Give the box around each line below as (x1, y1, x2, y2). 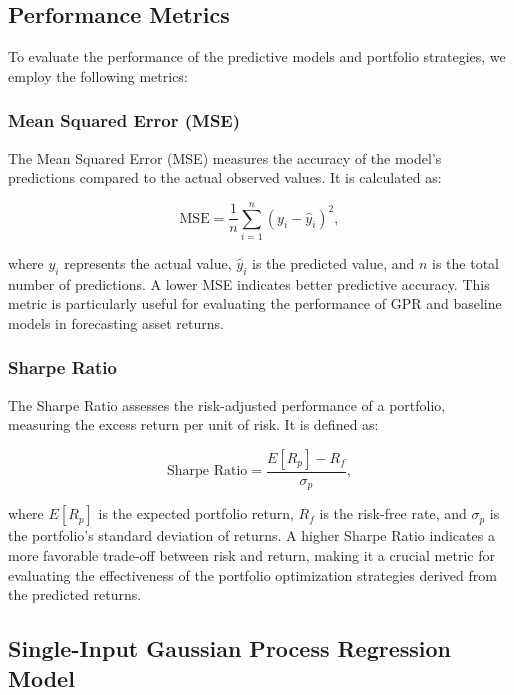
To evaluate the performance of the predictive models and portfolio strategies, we (8, 46, 506, 67)
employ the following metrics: (8, 65, 188, 86)
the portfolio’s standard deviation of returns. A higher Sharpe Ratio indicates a (8, 525, 495, 546)
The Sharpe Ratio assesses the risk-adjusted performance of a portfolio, (8, 394, 446, 415)
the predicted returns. (8, 584, 142, 605)
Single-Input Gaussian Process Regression (8, 633, 452, 664)
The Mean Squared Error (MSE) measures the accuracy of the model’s (8, 147, 442, 168)
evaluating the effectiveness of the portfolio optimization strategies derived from (8, 564, 497, 585)
